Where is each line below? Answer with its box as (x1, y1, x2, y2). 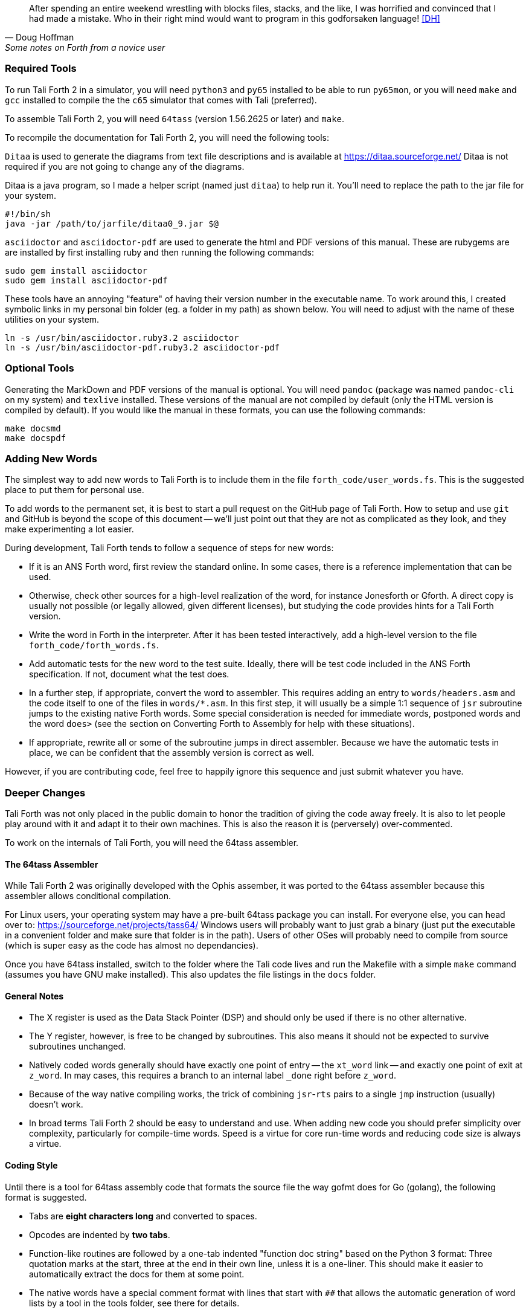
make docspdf (5, 433, 66, 443)
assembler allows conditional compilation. (5, 891, 171, 902)
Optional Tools (5, 362, 74, 375)
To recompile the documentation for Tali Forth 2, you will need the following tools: (5, 132, 330, 143)
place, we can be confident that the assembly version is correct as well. (29, 747, 315, 758)
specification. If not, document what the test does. (29, 669, 229, 680)
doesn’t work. (29, 1099, 83, 1110)
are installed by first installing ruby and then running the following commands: (5, 247, 314, 257)
